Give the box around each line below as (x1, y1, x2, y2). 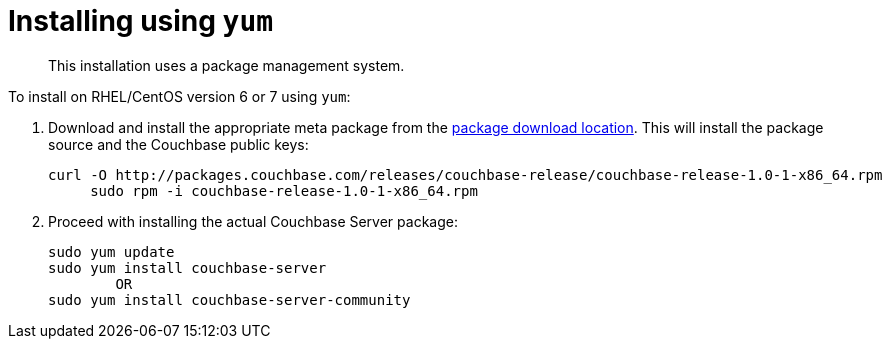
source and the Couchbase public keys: (48, 135, 309, 153)
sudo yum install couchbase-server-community (48, 291, 411, 308)
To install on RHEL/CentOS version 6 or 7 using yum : (8, 87, 351, 105)
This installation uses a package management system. (48, 56, 405, 74)
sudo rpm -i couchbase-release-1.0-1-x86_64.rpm (90, 182, 478, 199)
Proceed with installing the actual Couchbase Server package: (48, 212, 458, 230)
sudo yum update (48, 243, 175, 260)
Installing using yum (8, 4, 274, 38)
